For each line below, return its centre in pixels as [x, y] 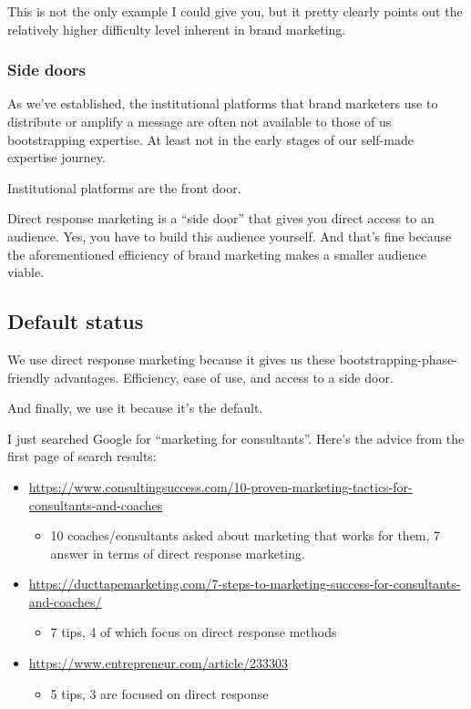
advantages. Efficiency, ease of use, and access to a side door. [224, 377]
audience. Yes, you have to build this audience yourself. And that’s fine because [230, 236]
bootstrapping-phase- [398, 359]
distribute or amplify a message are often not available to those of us [200, 121]
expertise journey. [56, 157]
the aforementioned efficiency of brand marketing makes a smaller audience [217, 254]
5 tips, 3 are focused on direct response [159, 693]
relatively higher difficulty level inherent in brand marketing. [177, 29]
